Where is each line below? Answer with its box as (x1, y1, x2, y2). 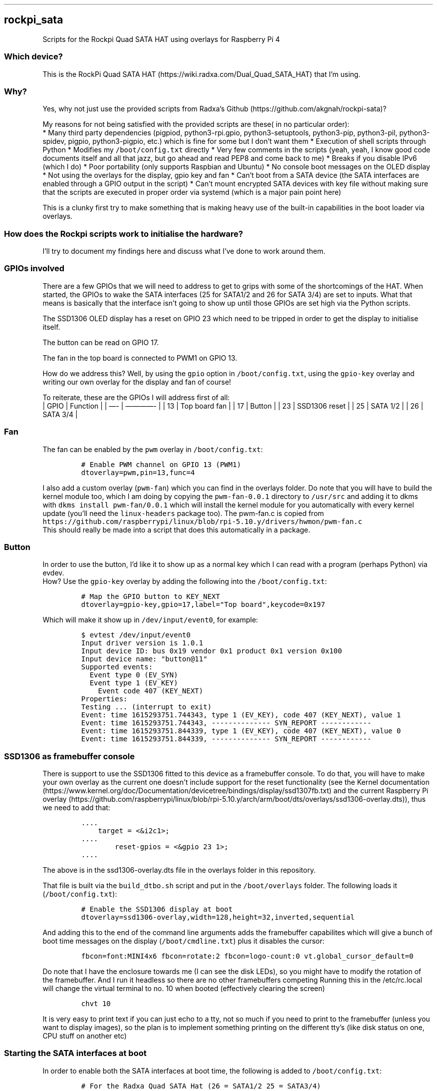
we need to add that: (42, 803, 110, 812)
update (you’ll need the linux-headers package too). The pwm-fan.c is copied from (42, 509, 324, 518)
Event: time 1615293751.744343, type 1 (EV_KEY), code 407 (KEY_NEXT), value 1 (81, 711, 401, 719)
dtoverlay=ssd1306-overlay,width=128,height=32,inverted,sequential (81, 913, 355, 922)
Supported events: (81, 663, 153, 671)
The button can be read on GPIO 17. (42, 338, 159, 347)
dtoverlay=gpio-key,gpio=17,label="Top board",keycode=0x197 (81, 600, 325, 609)
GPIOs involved (4, 263, 65, 274)
